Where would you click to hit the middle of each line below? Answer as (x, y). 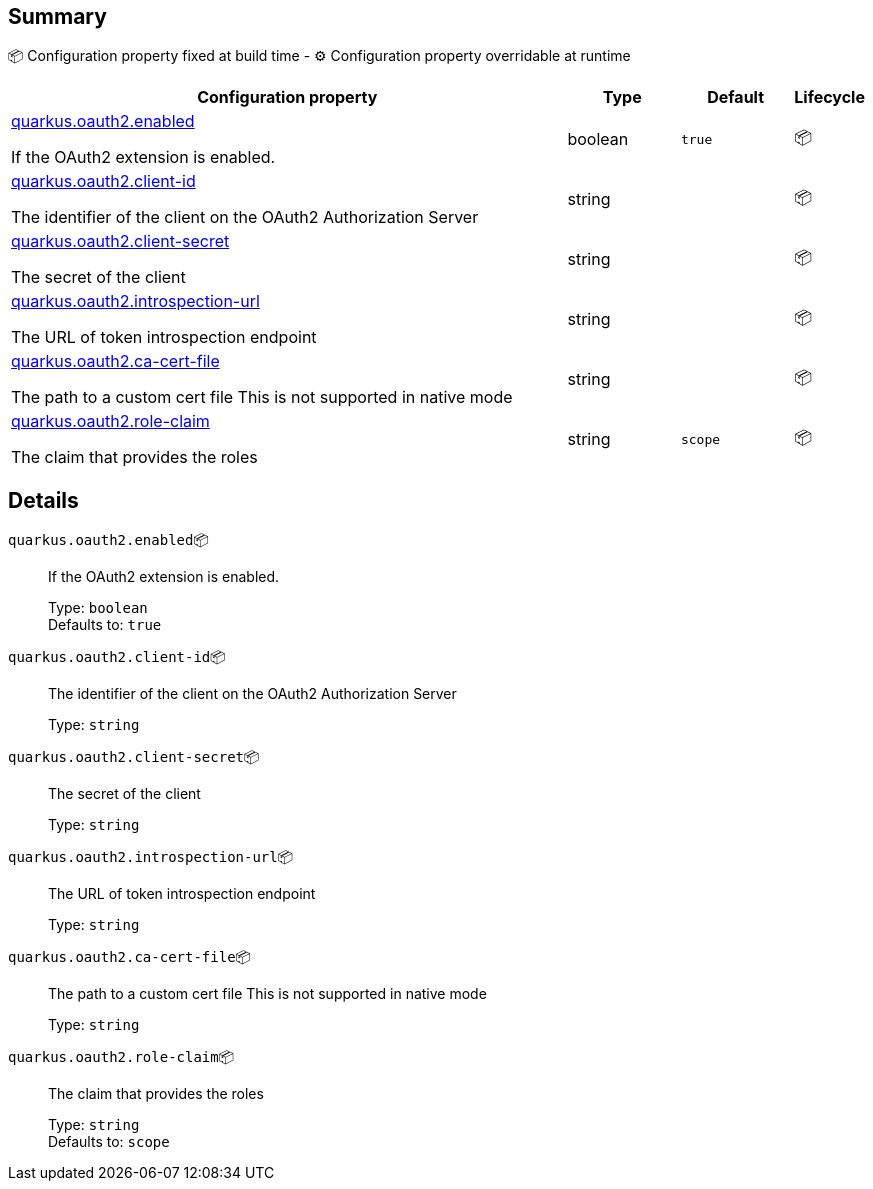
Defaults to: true (105, 625)
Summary (57, 16)
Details (43, 500)
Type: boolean (98, 608)
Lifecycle (829, 97)
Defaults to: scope (109, 1142)
